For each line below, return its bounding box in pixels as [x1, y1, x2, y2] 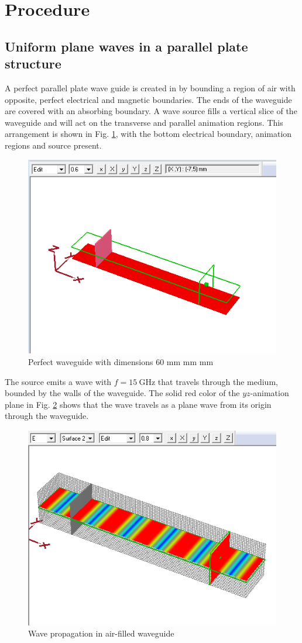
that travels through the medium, [157, 375, 278, 387]
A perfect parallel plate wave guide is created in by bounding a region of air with [5, 81, 296, 94]
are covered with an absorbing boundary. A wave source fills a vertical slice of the [5, 105, 297, 117]
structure [5, 54, 61, 73]
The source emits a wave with [5, 375, 112, 387]
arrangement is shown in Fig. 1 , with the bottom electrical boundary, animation [5, 128, 292, 140]
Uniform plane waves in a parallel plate [5, 37, 248, 55]
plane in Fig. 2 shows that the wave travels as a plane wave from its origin [5, 398, 272, 410]
